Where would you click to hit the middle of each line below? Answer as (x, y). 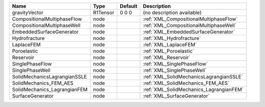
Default (128, 6)
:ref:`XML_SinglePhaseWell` (175, 70)
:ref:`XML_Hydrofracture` (172, 38)
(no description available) (172, 12)
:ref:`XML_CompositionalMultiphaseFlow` (190, 19)
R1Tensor (104, 12)
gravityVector (28, 12)
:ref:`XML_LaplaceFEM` (170, 45)
